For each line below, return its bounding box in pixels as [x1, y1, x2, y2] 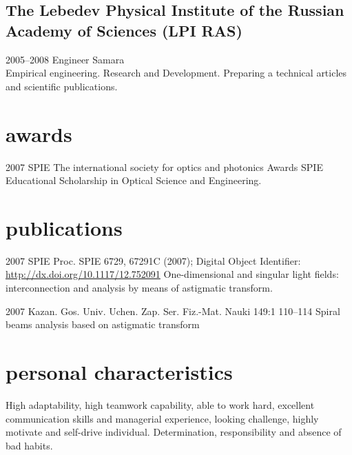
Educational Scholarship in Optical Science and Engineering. [6, 173, 262, 188]
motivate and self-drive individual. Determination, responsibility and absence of [6, 425, 342, 439]
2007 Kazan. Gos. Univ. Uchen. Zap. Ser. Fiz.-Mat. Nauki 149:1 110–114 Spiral [6, 303, 340, 318]
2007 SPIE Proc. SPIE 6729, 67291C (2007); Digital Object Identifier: [6, 253, 301, 267]
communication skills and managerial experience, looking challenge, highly [6, 411, 319, 425]
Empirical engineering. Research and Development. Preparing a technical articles [6, 65, 347, 80]
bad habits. [6, 438, 53, 452]
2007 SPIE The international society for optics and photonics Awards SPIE [6, 159, 323, 174]
